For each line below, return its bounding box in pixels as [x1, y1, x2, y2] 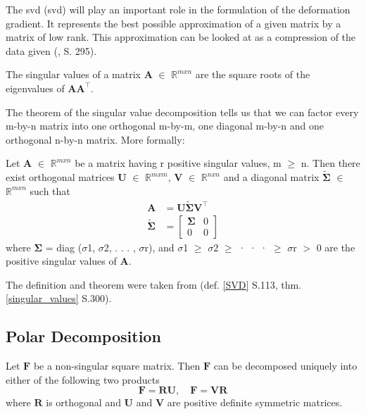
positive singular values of [6, 253, 117, 268]
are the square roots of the [195, 67, 310, 82]
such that [30, 183, 70, 198]
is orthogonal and [46, 395, 121, 410]
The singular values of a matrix [6, 67, 141, 82]
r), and [144, 239, 175, 254]
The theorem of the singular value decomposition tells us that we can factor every [6, 104, 359, 119]
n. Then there [301, 156, 360, 170]
